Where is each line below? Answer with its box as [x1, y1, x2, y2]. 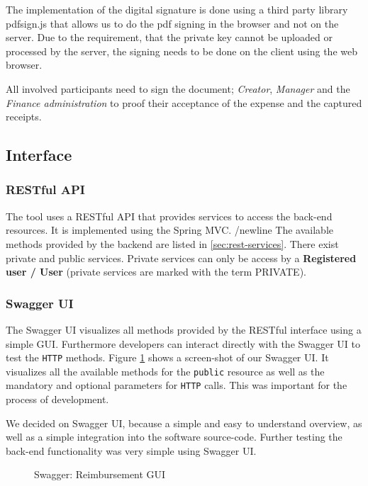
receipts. [6, 109, 42, 124]
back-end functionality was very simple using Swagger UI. [6, 443, 257, 458]
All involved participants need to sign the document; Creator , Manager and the [6, 81, 350, 96]
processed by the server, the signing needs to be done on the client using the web [6, 43, 357, 58]
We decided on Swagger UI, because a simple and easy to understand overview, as [6, 415, 362, 430]
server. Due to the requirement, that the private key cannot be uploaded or [6, 30, 333, 45]
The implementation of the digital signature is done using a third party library [6, 2, 348, 16]
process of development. [6, 392, 109, 407]
